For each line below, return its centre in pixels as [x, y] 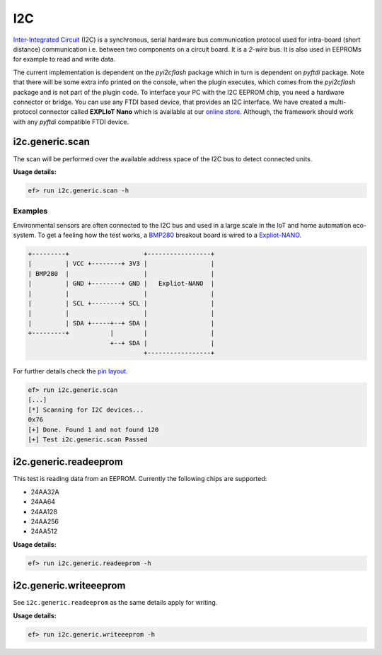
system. [25, 235]
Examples [30, 211]
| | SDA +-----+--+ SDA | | [121, 323]
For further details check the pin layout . [70, 371]
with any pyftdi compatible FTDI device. [71, 122]
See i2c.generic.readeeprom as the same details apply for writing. [115, 603]
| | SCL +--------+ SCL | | [121, 303]
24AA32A [45, 492]
